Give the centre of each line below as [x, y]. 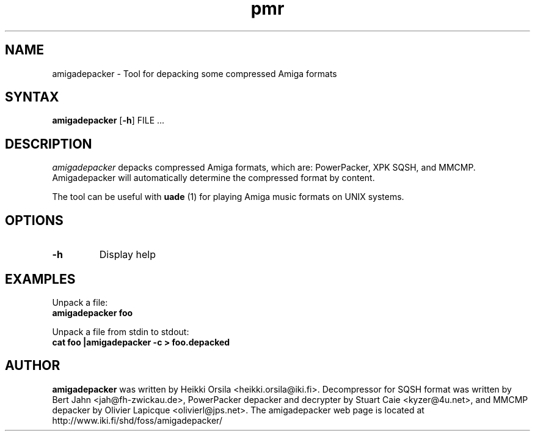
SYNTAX [32, 97]
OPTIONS [34, 220]
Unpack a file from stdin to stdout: [121, 331]
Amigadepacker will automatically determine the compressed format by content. [213, 178]
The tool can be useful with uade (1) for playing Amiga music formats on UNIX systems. [228, 197]
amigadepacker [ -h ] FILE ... [108, 120]
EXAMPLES [40, 279]
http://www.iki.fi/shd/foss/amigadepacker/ [137, 420]
